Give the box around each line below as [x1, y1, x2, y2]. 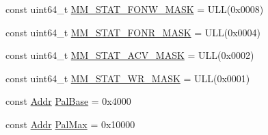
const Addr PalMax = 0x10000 [5, 116, 135, 131]
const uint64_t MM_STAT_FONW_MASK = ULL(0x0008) [5, 2, 264, 16]
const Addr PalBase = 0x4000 [5, 94, 131, 108]
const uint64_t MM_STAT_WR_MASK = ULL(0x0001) [5, 71, 250, 85]
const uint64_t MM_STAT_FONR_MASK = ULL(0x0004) [5, 25, 261, 39]
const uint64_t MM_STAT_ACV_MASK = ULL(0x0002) [5, 48, 254, 62]
